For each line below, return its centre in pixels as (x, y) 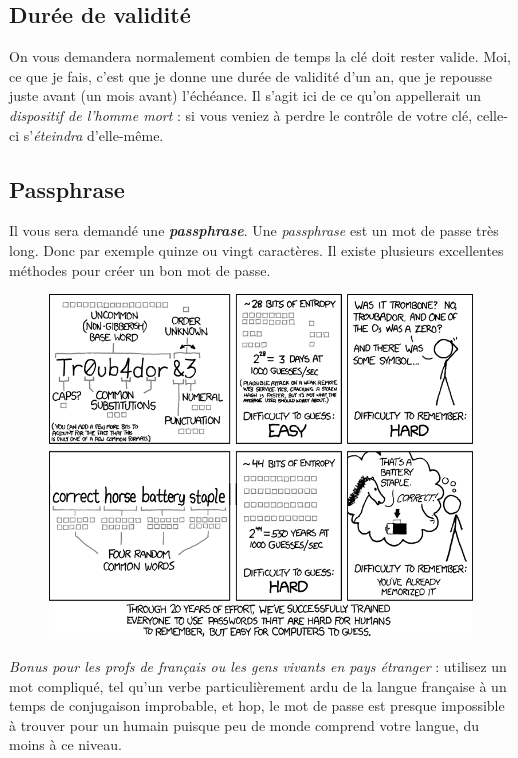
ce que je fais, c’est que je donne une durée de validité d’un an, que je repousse (250, 75)
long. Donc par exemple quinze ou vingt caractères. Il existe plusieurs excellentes (256, 249)
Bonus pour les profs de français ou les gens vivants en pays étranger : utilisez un (258, 666)
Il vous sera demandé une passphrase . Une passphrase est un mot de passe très (254, 230)
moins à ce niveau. (65, 744)
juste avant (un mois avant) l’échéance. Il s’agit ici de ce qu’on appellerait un (245, 95)
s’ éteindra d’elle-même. (93, 134)
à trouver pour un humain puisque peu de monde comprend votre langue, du (244, 724)
